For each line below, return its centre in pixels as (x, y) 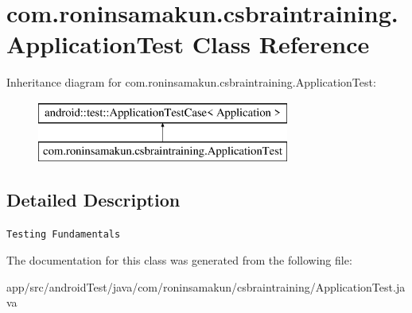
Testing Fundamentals (64, 235)
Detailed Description (93, 200)
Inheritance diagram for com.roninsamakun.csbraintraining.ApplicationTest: (191, 82)
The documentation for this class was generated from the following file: (179, 259)
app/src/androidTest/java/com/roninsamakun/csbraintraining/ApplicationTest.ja (206, 286)
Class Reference (281, 44)
